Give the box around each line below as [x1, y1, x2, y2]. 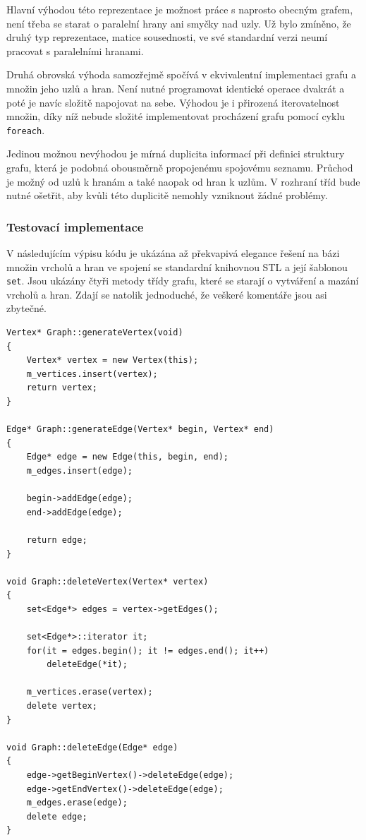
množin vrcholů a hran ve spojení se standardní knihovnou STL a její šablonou [6, 259, 348, 274]
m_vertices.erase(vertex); [26, 687, 153, 697]
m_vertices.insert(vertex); [26, 368, 158, 379]
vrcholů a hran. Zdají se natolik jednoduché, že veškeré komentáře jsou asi [6, 287, 327, 301]
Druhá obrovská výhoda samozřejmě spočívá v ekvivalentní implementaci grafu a [6, 67, 357, 82]
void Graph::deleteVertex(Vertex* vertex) [6, 576, 209, 587]
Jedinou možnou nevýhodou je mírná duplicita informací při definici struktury [6, 146, 345, 161]
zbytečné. [6, 301, 47, 316]
